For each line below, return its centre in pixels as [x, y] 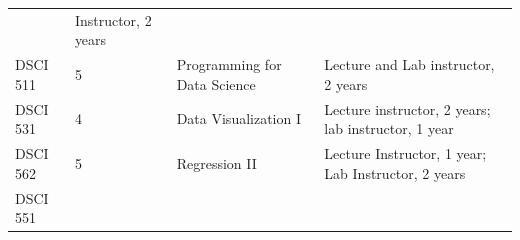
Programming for [229, 64]
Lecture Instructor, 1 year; [405, 153]
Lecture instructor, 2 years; [407, 108]
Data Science [216, 83]
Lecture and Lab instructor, [409, 64]
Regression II [216, 162]
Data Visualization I [239, 118]
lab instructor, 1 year [389, 128]
